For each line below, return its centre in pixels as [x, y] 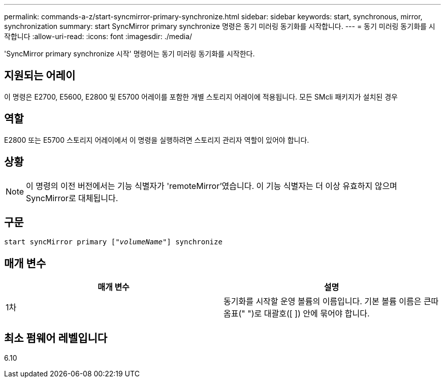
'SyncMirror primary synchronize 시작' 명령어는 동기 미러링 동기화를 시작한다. [130, 54]
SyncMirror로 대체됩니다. [72, 198]
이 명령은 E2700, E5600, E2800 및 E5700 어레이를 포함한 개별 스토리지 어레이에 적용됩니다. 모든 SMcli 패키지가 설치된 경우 [201, 97]
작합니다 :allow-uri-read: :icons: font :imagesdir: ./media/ [98, 36]
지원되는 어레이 [40, 76]
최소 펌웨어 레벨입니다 [56, 338]
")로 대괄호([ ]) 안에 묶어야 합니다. [309, 314]
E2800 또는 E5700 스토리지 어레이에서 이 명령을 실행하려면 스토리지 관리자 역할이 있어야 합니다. [157, 140]
